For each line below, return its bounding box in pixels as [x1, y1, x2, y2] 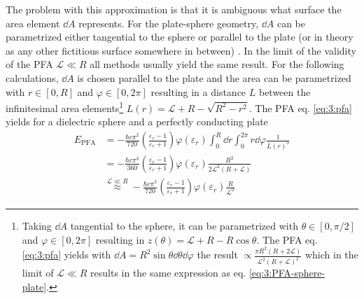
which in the [304, 247, 358, 262]
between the [258, 84, 311, 99]
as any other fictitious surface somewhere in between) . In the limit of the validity [6, 43, 356, 57]
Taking [22, 218, 52, 233]
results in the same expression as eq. [90, 265, 246, 280]
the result [197, 247, 238, 262]
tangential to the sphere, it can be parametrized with [70, 218, 298, 233]
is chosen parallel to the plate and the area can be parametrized [77, 70, 351, 85]
